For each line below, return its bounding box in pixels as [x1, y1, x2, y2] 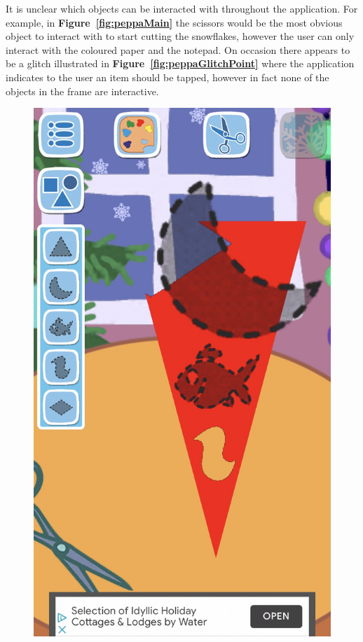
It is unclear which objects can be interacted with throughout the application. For [6, 1, 358, 15]
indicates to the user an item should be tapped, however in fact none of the [6, 69, 329, 84]
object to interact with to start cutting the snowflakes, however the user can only [6, 29, 355, 43]
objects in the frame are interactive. [6, 83, 159, 98]
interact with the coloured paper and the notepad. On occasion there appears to [6, 42, 350, 57]
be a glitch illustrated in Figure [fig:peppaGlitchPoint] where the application [6, 56, 355, 71]
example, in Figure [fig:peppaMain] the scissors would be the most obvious [6, 15, 343, 29]
